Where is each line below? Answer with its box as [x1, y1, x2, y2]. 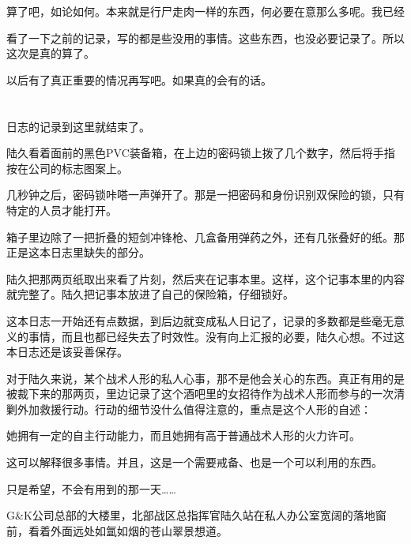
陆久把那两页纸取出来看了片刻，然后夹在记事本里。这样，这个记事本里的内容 [6, 270, 405, 287]
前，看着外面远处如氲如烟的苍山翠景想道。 [6, 522, 228, 538]
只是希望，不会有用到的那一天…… [6, 480, 176, 497]
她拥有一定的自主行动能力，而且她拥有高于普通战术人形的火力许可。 [6, 427, 360, 444]
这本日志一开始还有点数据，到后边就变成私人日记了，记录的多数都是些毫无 [6, 312, 394, 328]
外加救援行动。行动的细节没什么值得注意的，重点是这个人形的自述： [17, 400, 371, 417]
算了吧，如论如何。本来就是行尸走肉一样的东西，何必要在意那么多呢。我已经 [6, 3, 405, 19]
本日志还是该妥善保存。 [6, 343, 128, 360]
